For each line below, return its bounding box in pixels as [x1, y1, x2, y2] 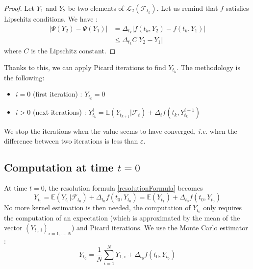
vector [4, 222, 23, 232]
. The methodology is [177, 62, 240, 72]
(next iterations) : [32, 107, 86, 117]
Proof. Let [4, 3, 34, 13]
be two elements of [68, 3, 124, 13]
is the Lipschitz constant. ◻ [31, 46, 116, 56]
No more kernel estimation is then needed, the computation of [4, 202, 191, 213]
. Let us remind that [156, 3, 218, 13]
